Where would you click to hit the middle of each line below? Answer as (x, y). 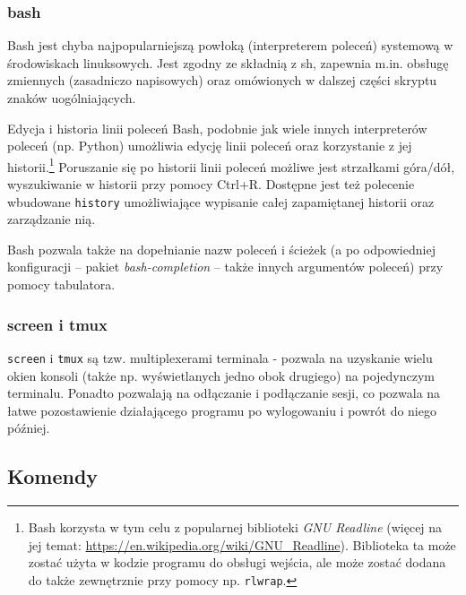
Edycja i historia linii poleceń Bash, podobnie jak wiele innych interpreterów (217, 128)
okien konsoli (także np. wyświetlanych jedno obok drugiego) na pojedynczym (221, 375)
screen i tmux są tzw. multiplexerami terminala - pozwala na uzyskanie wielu (220, 357)
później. (29, 428)
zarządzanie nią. (52, 219)
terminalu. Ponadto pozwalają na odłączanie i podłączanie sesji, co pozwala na (224, 393)
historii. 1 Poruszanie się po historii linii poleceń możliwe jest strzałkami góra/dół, (231, 165)
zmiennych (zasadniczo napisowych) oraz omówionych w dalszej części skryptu (222, 80)
